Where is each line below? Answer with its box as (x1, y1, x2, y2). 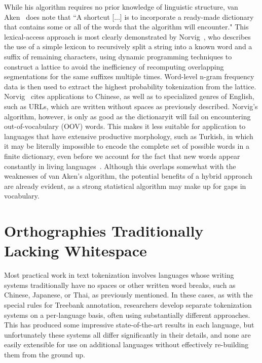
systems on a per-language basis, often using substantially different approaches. (4, 309, 250, 320)
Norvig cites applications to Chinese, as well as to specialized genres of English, (4, 91, 254, 102)
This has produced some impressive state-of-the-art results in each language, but (4, 319, 254, 330)
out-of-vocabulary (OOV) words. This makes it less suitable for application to (4, 121, 246, 131)
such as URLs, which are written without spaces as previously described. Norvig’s (4, 101, 258, 111)
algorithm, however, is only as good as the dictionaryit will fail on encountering (4, 111, 251, 121)
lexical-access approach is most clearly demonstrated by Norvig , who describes (4, 31, 251, 42)
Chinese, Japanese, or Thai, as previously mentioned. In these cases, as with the (4, 289, 253, 300)
